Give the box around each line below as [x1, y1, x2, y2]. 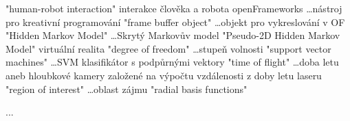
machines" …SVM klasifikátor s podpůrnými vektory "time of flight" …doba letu [6, 55, 339, 69]
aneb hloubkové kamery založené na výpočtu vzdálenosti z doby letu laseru [6, 68, 322, 82]
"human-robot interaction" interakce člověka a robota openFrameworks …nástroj [6, 1, 342, 15]
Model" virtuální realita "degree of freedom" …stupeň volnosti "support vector [6, 41, 331, 55]
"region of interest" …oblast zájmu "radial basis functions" [6, 81, 248, 96]
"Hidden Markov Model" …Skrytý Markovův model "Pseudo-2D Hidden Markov [6, 28, 340, 42]
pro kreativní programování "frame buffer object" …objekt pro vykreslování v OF [6, 14, 345, 29]
